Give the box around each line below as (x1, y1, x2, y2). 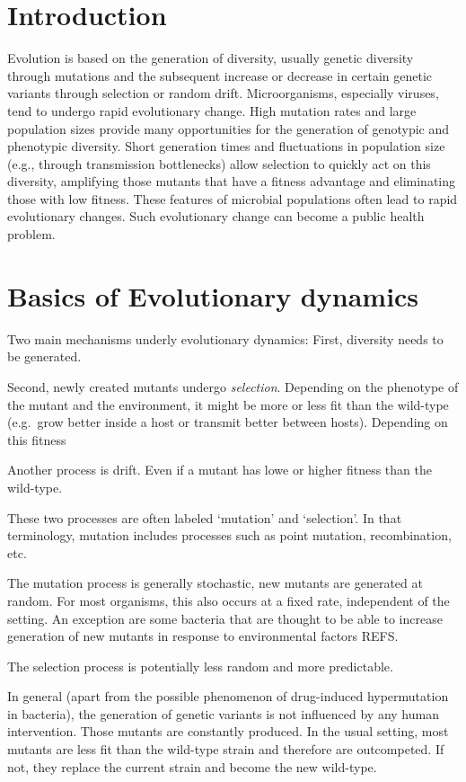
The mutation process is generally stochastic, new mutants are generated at (7, 573, 423, 592)
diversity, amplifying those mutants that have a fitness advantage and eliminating (7, 172, 455, 191)
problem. (7, 225, 56, 244)
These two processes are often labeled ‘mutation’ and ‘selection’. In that (7, 508, 402, 527)
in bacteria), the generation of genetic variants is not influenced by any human (7, 704, 439, 723)
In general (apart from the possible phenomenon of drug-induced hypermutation (7, 687, 449, 706)
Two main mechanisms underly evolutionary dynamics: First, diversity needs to (7, 329, 444, 348)
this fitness (7, 430, 66, 449)
